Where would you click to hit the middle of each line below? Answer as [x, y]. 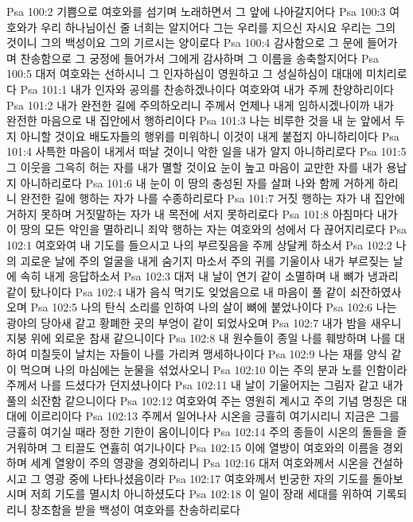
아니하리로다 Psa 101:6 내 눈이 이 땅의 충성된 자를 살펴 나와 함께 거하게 [197, 182]
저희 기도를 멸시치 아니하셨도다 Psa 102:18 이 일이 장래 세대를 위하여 [201, 494]
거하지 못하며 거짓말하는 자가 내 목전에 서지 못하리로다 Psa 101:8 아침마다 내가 [202, 213]
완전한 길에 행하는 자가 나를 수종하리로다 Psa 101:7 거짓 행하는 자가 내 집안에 [212, 198]
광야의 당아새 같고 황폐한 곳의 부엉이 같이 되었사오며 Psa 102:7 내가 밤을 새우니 [204, 322]
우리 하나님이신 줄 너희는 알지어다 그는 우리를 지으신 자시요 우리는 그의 [218, 27]
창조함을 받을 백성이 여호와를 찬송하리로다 [135, 509]
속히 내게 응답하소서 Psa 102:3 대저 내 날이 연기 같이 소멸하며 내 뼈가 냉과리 [209, 276]
